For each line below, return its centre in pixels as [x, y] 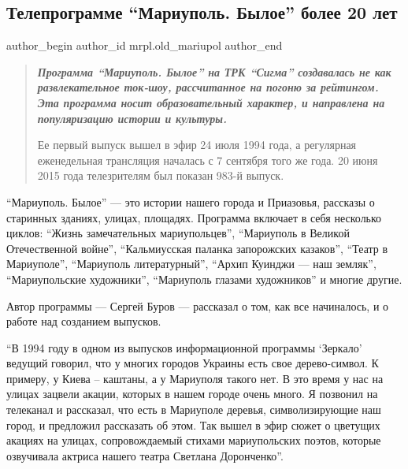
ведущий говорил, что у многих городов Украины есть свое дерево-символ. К [193, 363]
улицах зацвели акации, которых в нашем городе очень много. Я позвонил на [192, 394]
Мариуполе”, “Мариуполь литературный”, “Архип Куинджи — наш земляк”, [191, 264]
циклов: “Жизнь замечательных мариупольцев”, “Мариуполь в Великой [178, 233]
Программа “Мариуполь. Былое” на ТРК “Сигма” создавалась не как [214, 71]
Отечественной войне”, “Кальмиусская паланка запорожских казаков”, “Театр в [197, 248]
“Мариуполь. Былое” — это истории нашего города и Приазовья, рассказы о [191, 201]
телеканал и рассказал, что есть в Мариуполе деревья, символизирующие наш [194, 409]
